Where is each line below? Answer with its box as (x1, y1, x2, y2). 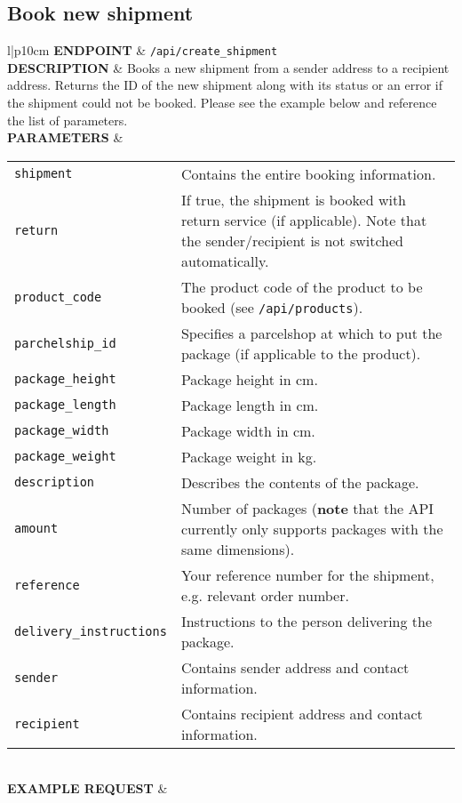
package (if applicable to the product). (180, 342, 421, 364)
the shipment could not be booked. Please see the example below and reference (7, 93, 437, 112)
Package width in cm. (180, 420, 315, 441)
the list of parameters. (7, 110, 128, 129)
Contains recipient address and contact (180, 703, 423, 724)
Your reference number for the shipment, (180, 564, 434, 585)
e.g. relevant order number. (180, 584, 349, 606)
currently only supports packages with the (180, 518, 443, 539)
